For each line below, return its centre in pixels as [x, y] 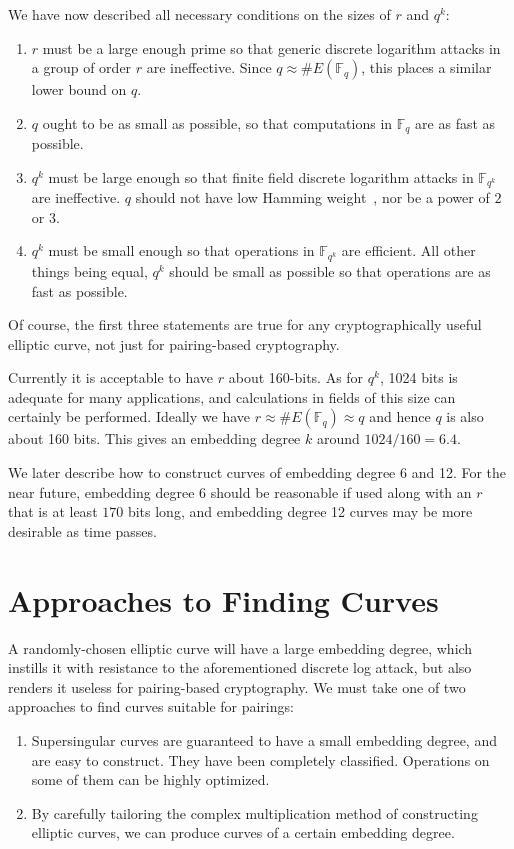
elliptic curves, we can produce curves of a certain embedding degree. [243, 832]
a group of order [81, 67]
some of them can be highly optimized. [150, 779]
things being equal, [89, 270]
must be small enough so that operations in [181, 250]
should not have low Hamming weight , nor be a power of [312, 197]
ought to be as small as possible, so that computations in [217, 122]
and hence [400, 416]
